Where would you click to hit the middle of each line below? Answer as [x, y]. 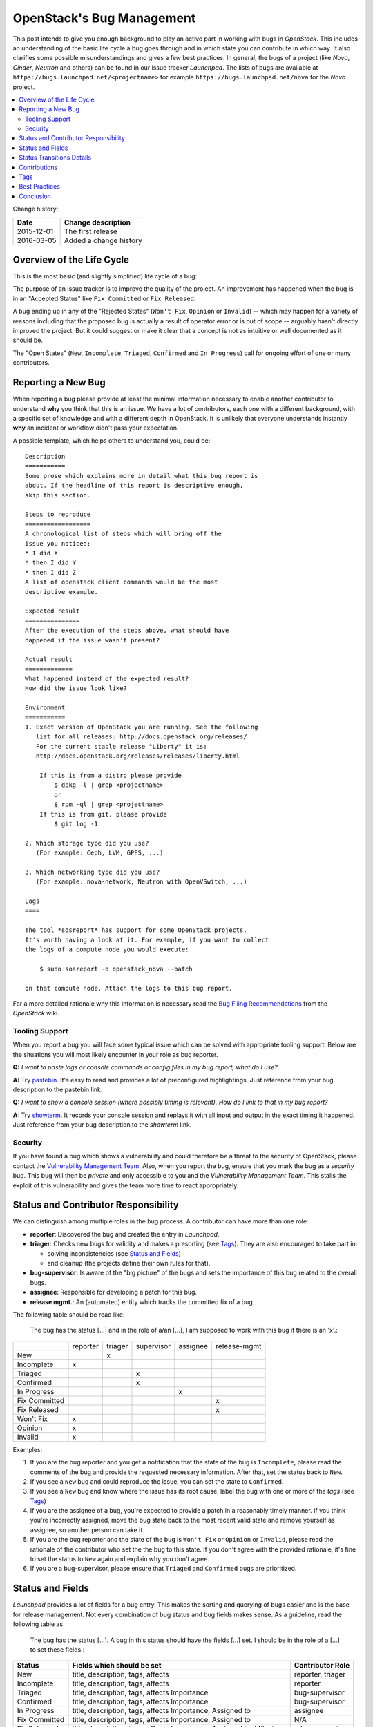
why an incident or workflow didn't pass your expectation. [96, 428]
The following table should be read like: [69, 1314]
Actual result [49, 659]
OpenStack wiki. [36, 1013]
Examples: [28, 1449]
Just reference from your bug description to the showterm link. [102, 1125]
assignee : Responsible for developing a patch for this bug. [113, 1292]
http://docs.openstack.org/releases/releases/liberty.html [138, 756]
